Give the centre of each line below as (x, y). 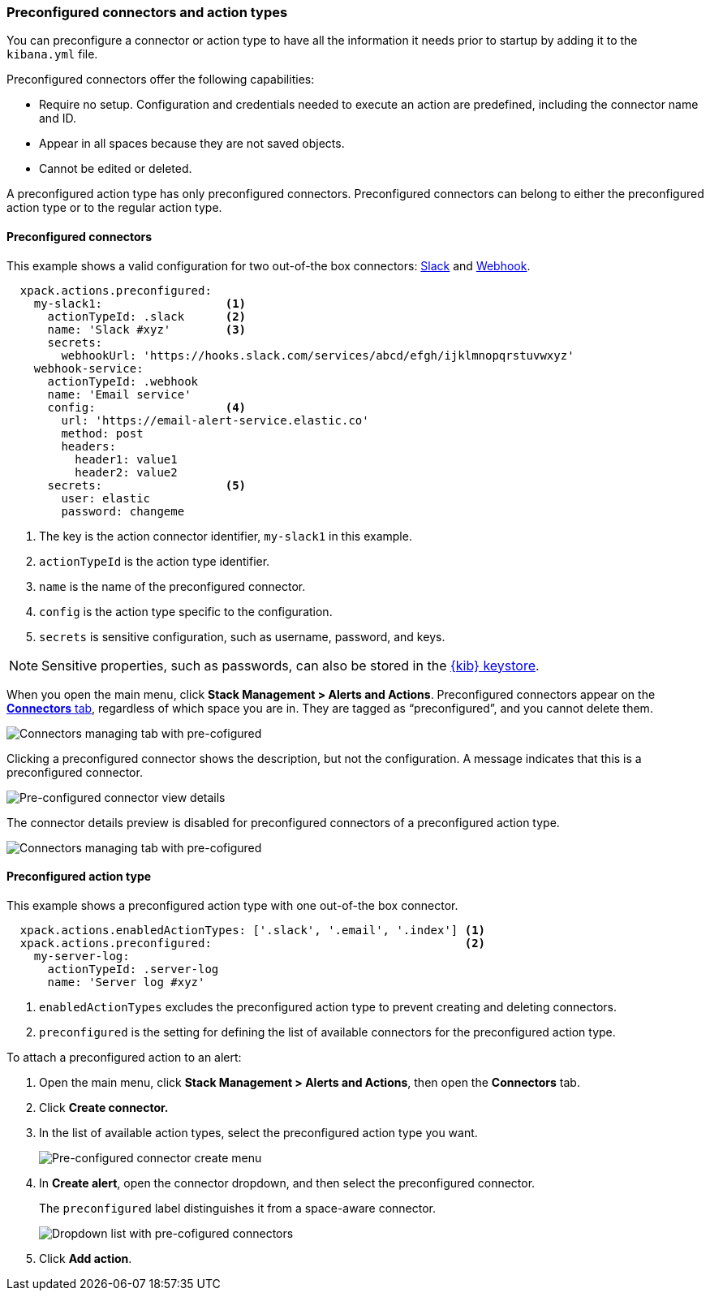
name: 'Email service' (119, 394)
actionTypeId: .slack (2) (147, 316)
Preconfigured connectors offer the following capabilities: (161, 80)
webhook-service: (88, 368)
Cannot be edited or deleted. (116, 169)
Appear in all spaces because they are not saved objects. (192, 144)
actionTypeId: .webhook (123, 381)
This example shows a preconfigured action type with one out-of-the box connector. (232, 905)
